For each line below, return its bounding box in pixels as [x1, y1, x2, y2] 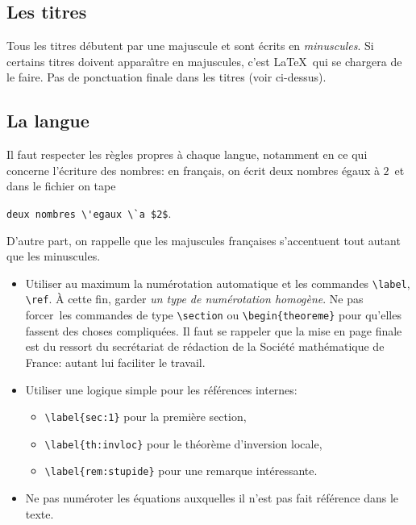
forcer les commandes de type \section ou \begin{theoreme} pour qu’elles [25, 306, 401, 323]
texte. [25, 505, 54, 522]
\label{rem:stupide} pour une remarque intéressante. [44, 462, 318, 479]
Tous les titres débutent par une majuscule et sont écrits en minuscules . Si [6, 37, 374, 54]
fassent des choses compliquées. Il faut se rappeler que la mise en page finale [25, 322, 402, 339]
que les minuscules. [6, 248, 101, 265]
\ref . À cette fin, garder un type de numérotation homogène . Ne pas [25, 290, 364, 307]
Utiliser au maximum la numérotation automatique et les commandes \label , [25, 274, 410, 291]
